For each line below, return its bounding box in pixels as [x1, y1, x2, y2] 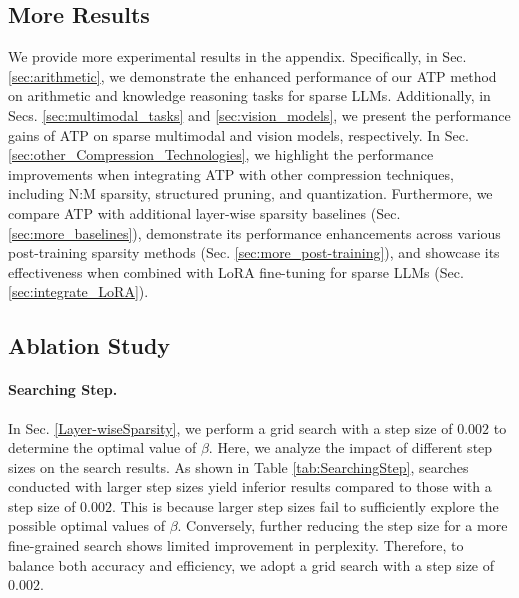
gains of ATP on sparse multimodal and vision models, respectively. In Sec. [8, 124, 469, 145]
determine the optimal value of [8, 437, 197, 458]
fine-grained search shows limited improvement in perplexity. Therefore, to [8, 535, 464, 556]
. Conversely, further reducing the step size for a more [177, 515, 508, 536]
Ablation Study [8, 330, 171, 361]
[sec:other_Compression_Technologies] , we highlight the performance [8, 144, 434, 165]
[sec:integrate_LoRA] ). [8, 281, 149, 302]
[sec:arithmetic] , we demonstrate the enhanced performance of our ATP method [8, 65, 497, 86]
